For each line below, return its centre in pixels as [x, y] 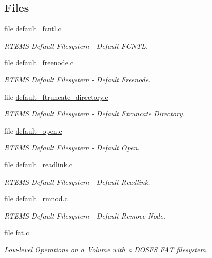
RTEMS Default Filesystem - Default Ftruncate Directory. [94, 114]
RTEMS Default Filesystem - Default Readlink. [77, 181]
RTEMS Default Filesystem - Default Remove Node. [85, 215]
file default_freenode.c [39, 62]
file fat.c [17, 232]
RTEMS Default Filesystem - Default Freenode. [77, 79]
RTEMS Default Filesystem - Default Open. [72, 147]
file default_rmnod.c [36, 199]
